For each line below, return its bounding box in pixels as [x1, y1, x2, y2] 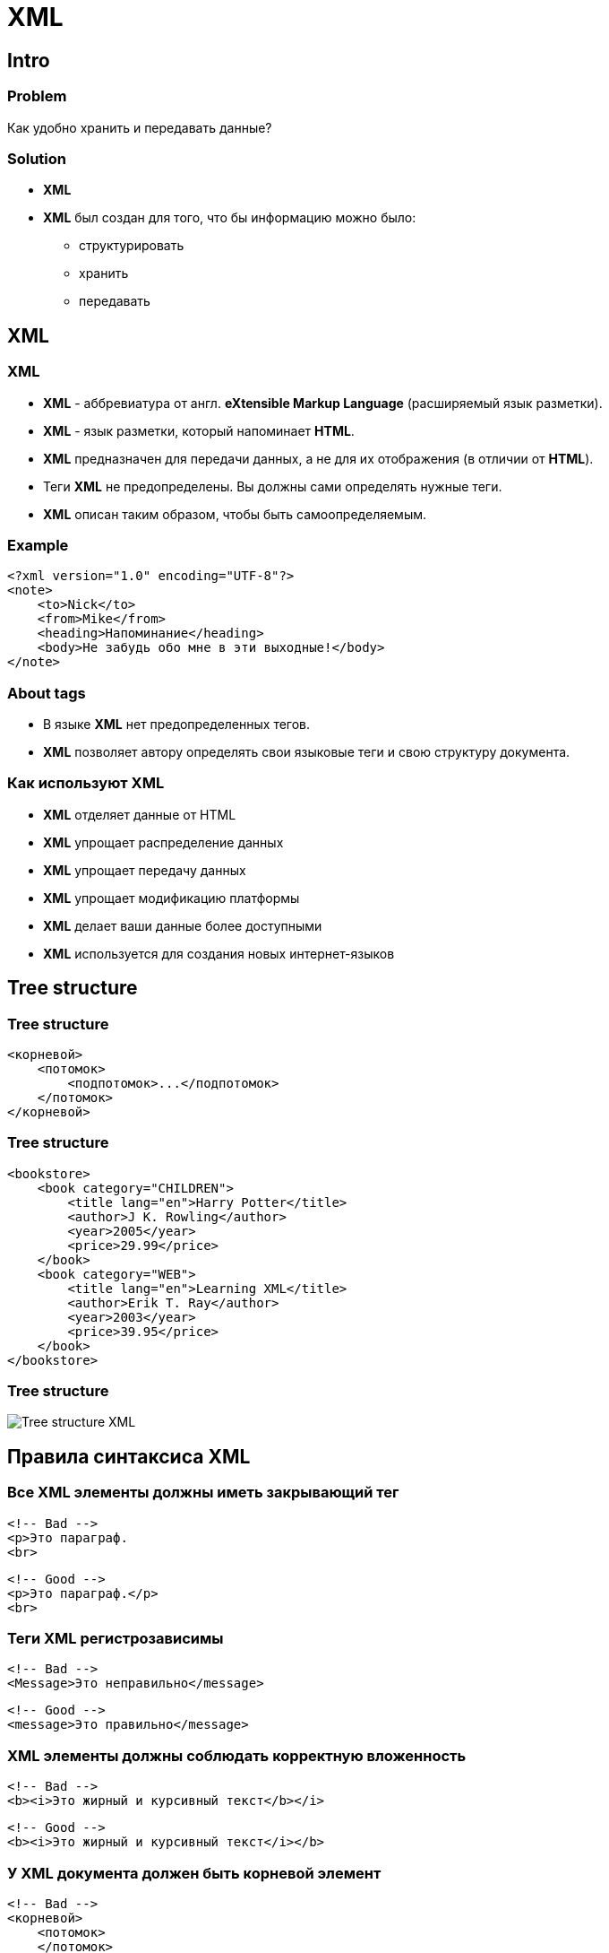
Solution [7, 149, 67, 168]
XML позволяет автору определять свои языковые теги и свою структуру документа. [43, 744, 570, 760]
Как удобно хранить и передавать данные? [7, 119, 272, 135]
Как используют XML [7, 774, 165, 793]
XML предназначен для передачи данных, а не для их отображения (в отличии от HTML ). [43, 450, 594, 466]
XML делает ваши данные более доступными [43, 917, 322, 933]
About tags [7, 683, 86, 702]
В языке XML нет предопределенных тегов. [43, 716, 311, 733]
